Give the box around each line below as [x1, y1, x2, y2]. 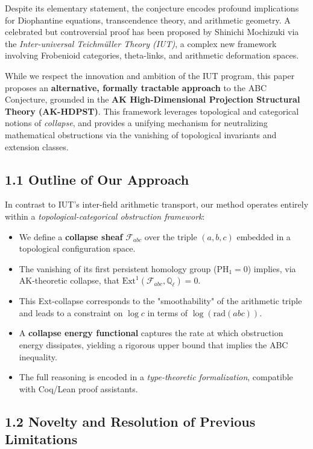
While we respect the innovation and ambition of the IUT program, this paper [5, 69, 295, 81]
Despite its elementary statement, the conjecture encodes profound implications [5, 2, 299, 14]
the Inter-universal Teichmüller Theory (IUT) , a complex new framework [5, 37, 277, 49]
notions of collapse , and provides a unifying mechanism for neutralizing [5, 116, 268, 129]
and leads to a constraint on [19, 306, 123, 319]
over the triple [144, 230, 197, 243]
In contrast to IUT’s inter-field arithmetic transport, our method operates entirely [5, 198, 309, 211]
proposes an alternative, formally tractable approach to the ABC [5, 81, 267, 94]
